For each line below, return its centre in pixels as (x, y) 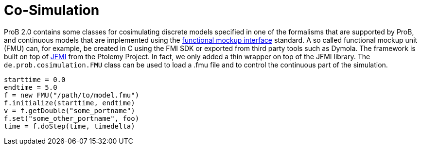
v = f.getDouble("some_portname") (70, 110)
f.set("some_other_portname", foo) (72, 118)
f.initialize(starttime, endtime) (70, 103)
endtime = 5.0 (31, 87)
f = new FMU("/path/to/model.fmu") (72, 95)
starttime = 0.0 (35, 79)
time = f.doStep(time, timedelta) (70, 126)
